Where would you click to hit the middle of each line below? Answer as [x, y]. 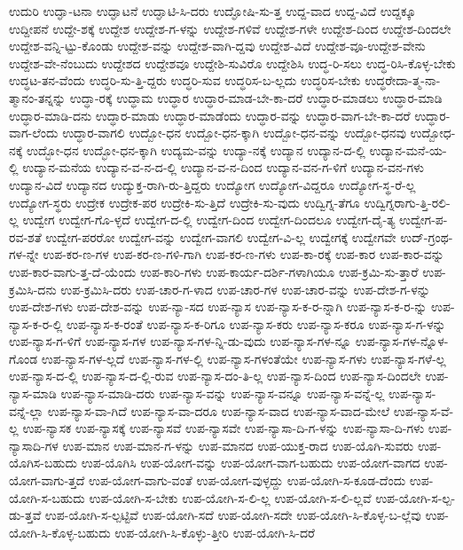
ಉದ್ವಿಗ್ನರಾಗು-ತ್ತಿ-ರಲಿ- [407, 202]
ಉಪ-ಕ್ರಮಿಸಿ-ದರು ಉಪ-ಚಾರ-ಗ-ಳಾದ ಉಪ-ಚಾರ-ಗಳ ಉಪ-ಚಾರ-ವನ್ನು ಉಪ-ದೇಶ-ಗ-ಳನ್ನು [245, 289]
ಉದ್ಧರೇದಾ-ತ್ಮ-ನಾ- [403, 80]
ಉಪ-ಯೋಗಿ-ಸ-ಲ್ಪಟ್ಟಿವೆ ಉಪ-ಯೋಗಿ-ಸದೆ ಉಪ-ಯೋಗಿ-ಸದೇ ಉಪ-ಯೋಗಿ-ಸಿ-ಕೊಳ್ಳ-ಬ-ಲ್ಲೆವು [233, 515]
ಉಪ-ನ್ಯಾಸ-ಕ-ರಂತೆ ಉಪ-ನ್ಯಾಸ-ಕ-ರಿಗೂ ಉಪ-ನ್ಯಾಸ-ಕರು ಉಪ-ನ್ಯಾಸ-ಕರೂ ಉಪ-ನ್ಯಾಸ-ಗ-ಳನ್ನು [256, 323]
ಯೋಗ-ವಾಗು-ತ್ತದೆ [47, 480]
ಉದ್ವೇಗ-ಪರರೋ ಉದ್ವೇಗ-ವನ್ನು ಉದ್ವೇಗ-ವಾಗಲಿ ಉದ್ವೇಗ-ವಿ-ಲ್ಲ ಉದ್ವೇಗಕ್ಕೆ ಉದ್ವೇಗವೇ [221, 236]
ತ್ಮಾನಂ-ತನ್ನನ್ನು [38, 97]
